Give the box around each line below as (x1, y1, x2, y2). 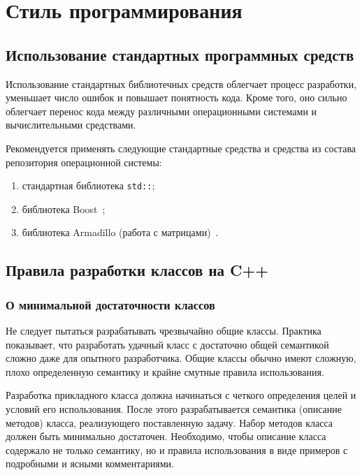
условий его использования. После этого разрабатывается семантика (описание (6, 401, 342, 416)
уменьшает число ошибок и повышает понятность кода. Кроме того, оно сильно (6, 90, 347, 105)
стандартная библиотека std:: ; (22, 178, 155, 193)
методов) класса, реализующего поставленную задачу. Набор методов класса (6, 415, 333, 430)
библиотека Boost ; (22, 201, 106, 216)
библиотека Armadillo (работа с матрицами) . (22, 225, 219, 240)
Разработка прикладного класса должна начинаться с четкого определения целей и (6, 388, 356, 402)
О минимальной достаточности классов (6, 295, 215, 313)
